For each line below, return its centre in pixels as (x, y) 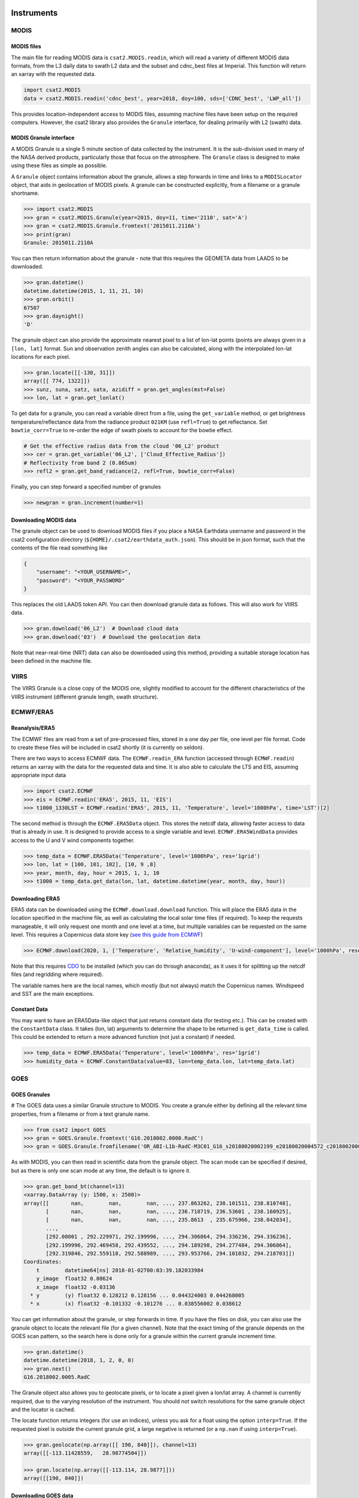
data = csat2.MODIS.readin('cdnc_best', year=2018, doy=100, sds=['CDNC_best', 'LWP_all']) (162, 98)
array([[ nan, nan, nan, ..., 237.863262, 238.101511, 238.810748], (158, 1203)
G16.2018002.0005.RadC (57, 1377)
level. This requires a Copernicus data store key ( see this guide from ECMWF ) (107, 935)
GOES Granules (31, 1094)
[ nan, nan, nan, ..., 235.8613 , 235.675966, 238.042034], (169, 1220)
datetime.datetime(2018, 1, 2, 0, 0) (79, 1360)
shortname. (25, 193)
